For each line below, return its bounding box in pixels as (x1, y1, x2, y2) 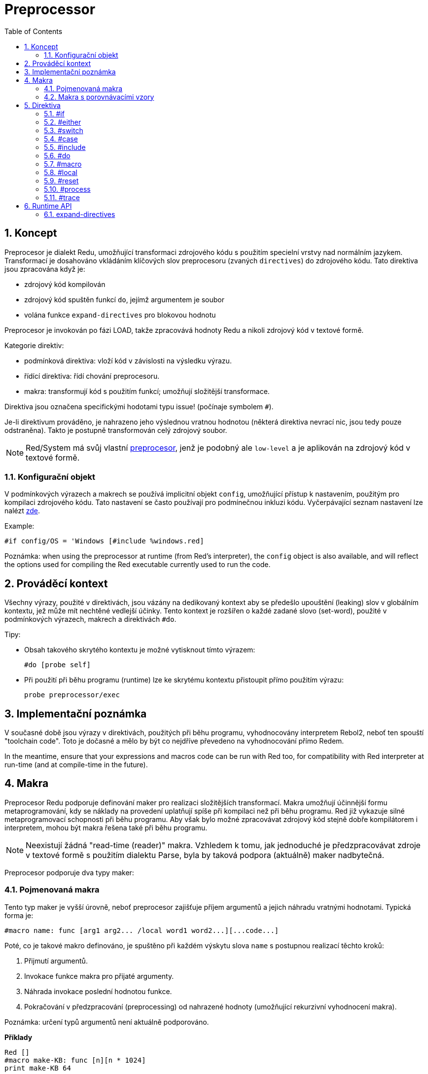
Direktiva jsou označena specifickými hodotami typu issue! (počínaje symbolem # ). (4, 402, 274, 411)
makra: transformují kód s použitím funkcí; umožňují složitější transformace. (24, 387, 270, 395)
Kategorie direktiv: (4, 341, 64, 350)
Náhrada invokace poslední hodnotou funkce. (24, 987, 172, 996)
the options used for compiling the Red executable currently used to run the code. (4, 560, 271, 569)
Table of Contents (4, 27, 63, 36)
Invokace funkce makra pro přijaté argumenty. (24, 971, 174, 980)
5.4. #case (44, 134, 78, 143)
